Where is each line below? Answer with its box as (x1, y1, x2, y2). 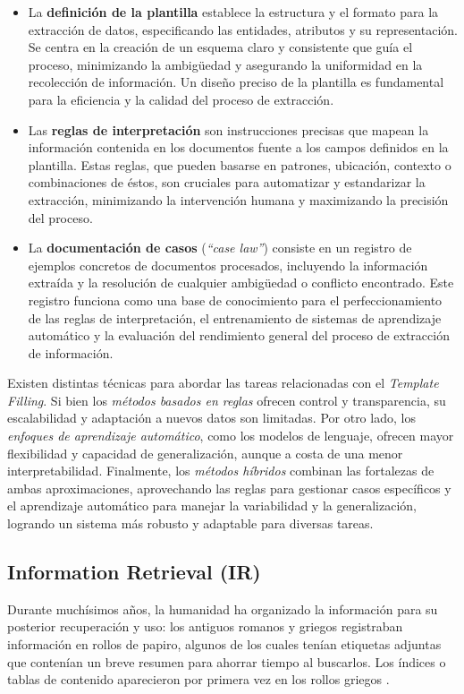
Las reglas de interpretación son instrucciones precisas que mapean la (28, 120, 429, 139)
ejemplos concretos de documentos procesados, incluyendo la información (28, 255, 428, 274)
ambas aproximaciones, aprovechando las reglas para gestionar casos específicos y (7, 478, 451, 497)
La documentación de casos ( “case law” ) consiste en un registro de (28, 238, 412, 257)
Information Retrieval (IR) (7, 558, 261, 586)
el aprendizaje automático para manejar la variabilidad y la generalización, (7, 496, 417, 515)
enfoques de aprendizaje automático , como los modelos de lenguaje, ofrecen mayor (7, 426, 454, 445)
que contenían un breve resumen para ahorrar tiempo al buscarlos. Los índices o (7, 652, 446, 671)
